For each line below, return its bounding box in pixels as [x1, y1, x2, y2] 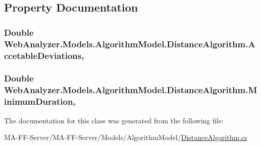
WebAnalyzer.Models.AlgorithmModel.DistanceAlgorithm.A [4, 37, 255, 50]
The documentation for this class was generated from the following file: [4, 115, 224, 125]
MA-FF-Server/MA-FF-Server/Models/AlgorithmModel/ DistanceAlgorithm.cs [4, 132, 247, 142]
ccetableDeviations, [4, 49, 84, 61]
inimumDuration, [4, 95, 76, 108]
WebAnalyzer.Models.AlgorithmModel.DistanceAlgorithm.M [4, 84, 257, 96]
